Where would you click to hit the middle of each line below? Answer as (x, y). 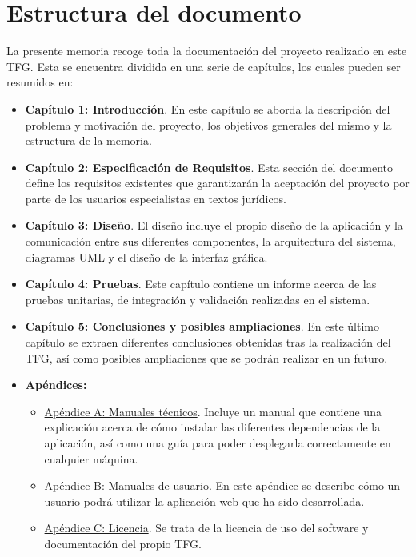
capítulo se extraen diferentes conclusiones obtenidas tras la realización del (208, 342)
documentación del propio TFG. (123, 543)
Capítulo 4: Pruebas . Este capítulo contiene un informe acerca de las (201, 284)
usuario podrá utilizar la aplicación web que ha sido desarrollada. (204, 501)
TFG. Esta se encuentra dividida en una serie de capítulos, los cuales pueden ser (204, 66)
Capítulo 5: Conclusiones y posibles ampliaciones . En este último (202, 326)
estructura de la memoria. (88, 140)
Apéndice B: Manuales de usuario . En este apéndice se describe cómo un (222, 485)
